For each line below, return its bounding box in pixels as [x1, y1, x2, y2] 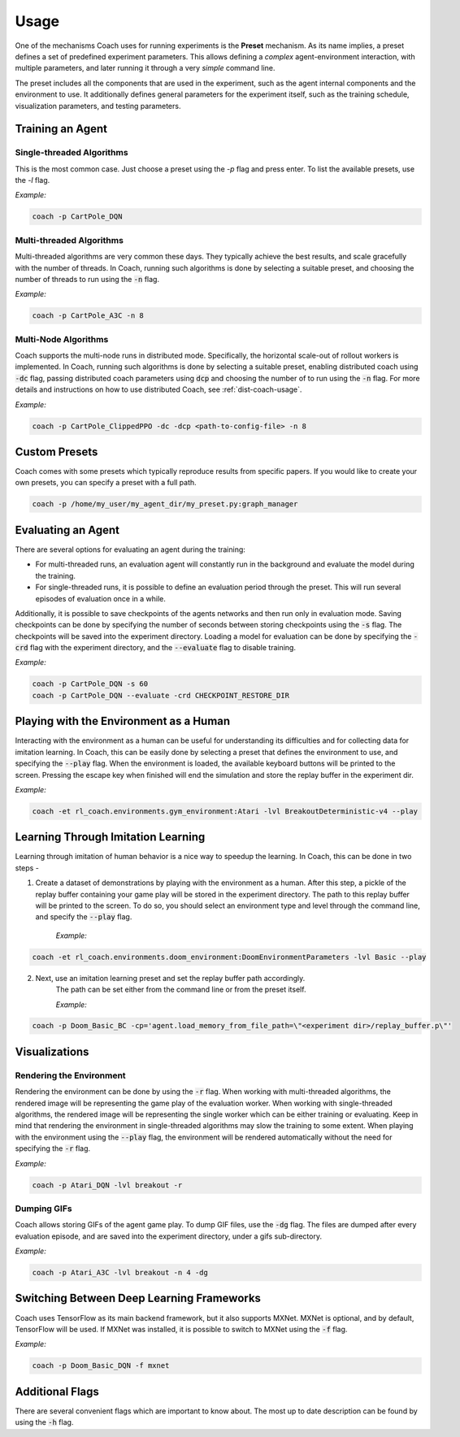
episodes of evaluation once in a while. [35, 593, 167, 603]
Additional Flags [15, 1384, 99, 1398]
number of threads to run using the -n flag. [15, 274, 160, 284]
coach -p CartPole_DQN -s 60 [32, 679, 149, 688]
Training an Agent [15, 122, 108, 136]
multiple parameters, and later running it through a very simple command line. [15, 63, 276, 73]
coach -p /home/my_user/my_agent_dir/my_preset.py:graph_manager [32, 500, 298, 509]
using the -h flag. [15, 1417, 74, 1427]
